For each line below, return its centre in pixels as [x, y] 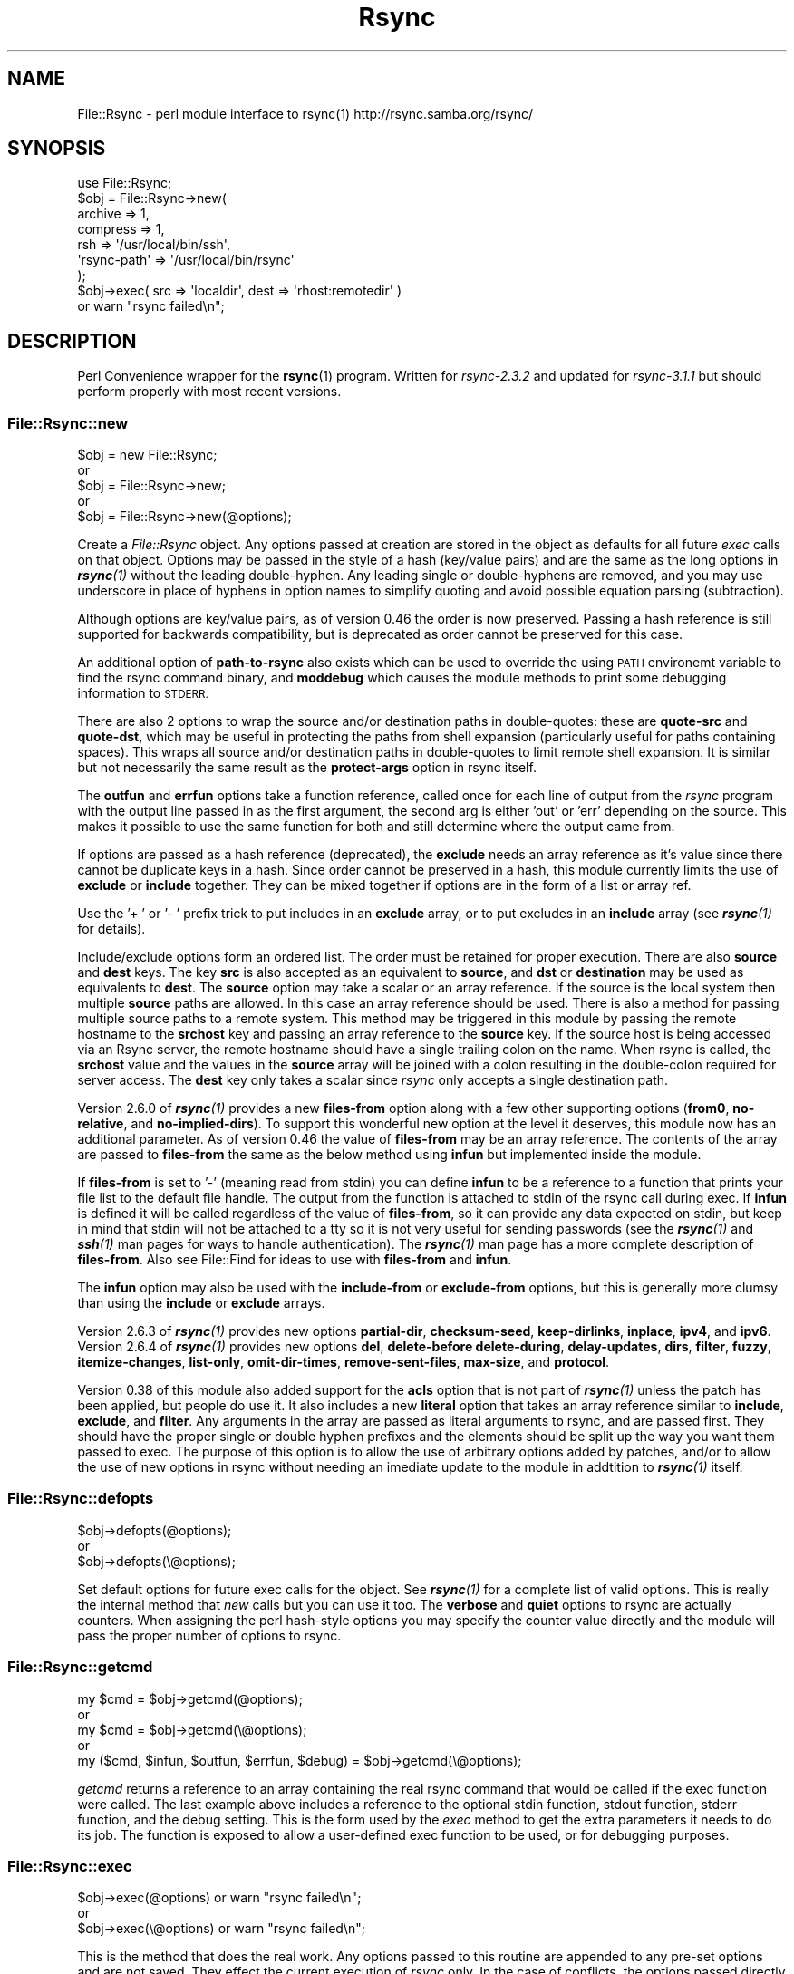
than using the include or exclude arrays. [201, 1303]
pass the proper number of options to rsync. [209, 1635]
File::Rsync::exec [70, 1866]
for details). [111, 929]
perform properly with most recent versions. [209, 392]
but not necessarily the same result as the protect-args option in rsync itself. [307, 768]
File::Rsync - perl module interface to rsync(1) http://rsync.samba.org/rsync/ [305, 113]
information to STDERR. [143, 693]
